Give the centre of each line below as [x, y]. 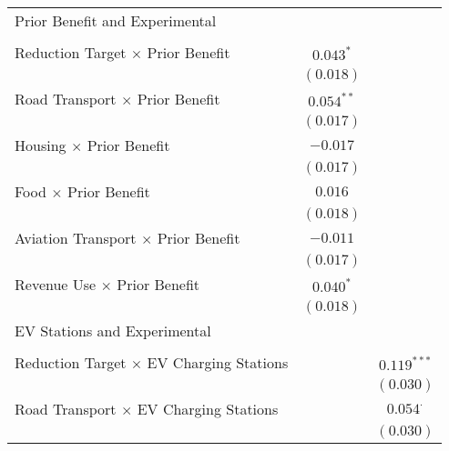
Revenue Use [56, 284]
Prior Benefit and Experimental [116, 20]
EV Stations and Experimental [113, 331]
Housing [41, 145]
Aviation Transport [76, 238]
